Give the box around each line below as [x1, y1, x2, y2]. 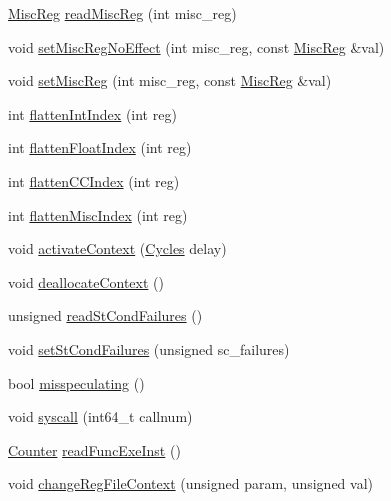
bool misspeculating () [8, 372, 145, 393]
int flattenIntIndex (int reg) [8, 103, 177, 124]
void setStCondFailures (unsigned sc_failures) [8, 338, 290, 359]
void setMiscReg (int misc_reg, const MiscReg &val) [8, 70, 332, 91]
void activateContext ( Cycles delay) [8, 238, 227, 259]
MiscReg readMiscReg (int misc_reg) [8, 3, 237, 23]
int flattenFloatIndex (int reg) [8, 137, 192, 158]
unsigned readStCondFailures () [8, 305, 203, 326]
